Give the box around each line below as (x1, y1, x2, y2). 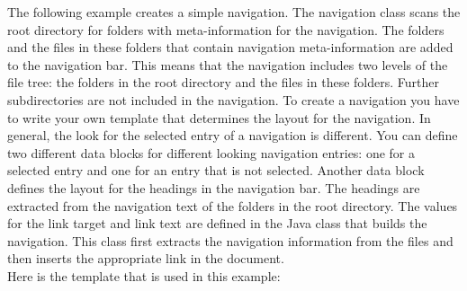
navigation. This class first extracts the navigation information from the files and (7, 231, 454, 250)
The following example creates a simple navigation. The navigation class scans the (7, 3, 461, 21)
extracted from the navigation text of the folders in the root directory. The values (7, 196, 458, 215)
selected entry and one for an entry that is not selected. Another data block (7, 161, 425, 180)
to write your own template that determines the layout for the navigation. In (7, 108, 431, 127)
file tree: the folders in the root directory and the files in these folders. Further (7, 73, 439, 92)
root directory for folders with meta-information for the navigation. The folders (7, 20, 445, 39)
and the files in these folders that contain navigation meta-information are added (7, 38, 454, 57)
